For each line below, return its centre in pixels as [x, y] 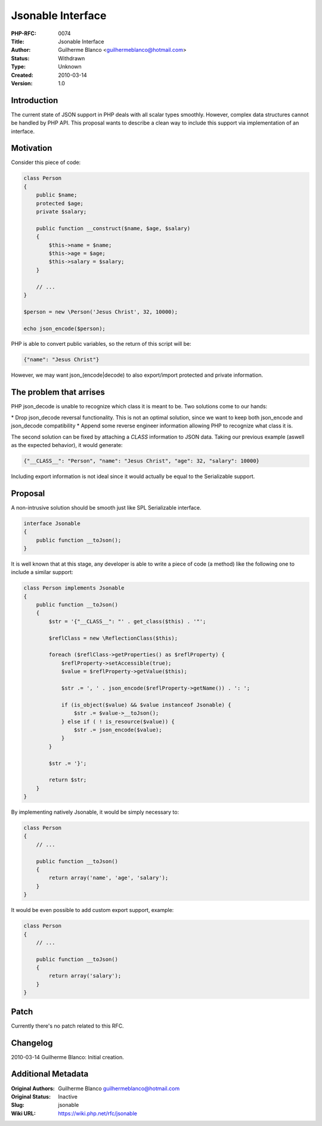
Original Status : [31, 1096]
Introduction [35, 100]
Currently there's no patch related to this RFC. [68, 1026]
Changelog [32, 1043]
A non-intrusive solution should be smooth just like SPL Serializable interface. [106, 507]
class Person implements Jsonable [74, 588]
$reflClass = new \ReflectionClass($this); [113, 638]
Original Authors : [33, 1088]
